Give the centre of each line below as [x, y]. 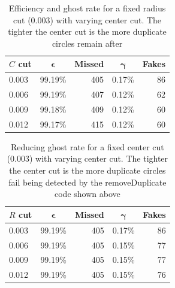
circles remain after [87, 43]
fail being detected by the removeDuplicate [87, 182]
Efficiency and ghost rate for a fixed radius [87, 8]
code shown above [87, 194]
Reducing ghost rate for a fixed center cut [87, 146]
